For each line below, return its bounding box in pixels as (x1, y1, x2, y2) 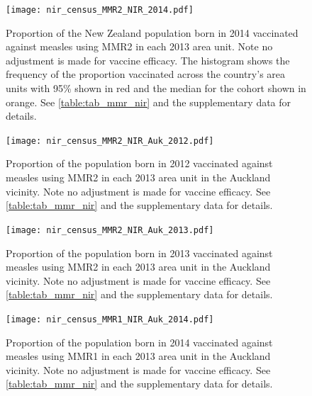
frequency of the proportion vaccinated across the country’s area (6, 67, 286, 81)
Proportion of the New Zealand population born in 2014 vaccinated (6, 25, 299, 40)
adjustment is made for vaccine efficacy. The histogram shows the (6, 52, 290, 67)
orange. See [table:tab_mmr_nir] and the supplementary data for (6, 94, 291, 109)
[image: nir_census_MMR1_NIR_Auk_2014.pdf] (6, 314, 214, 324)
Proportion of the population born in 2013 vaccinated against (6, 245, 273, 260)
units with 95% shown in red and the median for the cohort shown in (6, 81, 306, 96)
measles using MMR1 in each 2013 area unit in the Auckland (6, 349, 271, 363)
